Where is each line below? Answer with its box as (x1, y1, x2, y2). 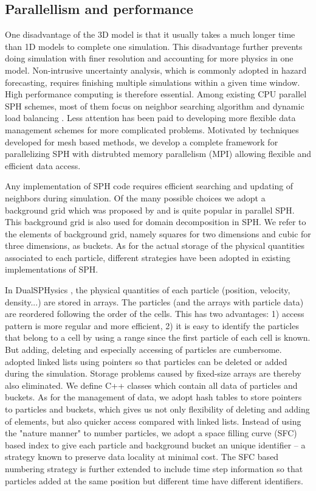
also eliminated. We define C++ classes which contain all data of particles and (5, 378, 298, 391)
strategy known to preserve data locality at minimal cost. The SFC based (5, 450, 279, 463)
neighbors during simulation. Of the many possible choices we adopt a (5, 191, 266, 204)
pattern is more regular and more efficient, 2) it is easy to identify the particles (5, 319, 299, 332)
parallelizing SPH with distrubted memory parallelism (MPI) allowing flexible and (5, 147, 311, 160)
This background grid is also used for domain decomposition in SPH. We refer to (5, 215, 306, 228)
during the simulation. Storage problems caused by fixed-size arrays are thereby (5, 367, 301, 380)
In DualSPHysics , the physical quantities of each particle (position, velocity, (5, 284, 290, 296)
